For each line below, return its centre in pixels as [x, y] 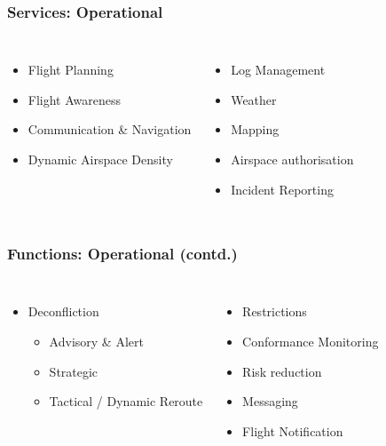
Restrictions [275, 311]
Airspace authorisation [292, 159]
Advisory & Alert [96, 341]
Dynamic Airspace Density [100, 159]
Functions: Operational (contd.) [122, 254]
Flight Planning [71, 70]
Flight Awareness [75, 99]
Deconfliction [63, 311]
